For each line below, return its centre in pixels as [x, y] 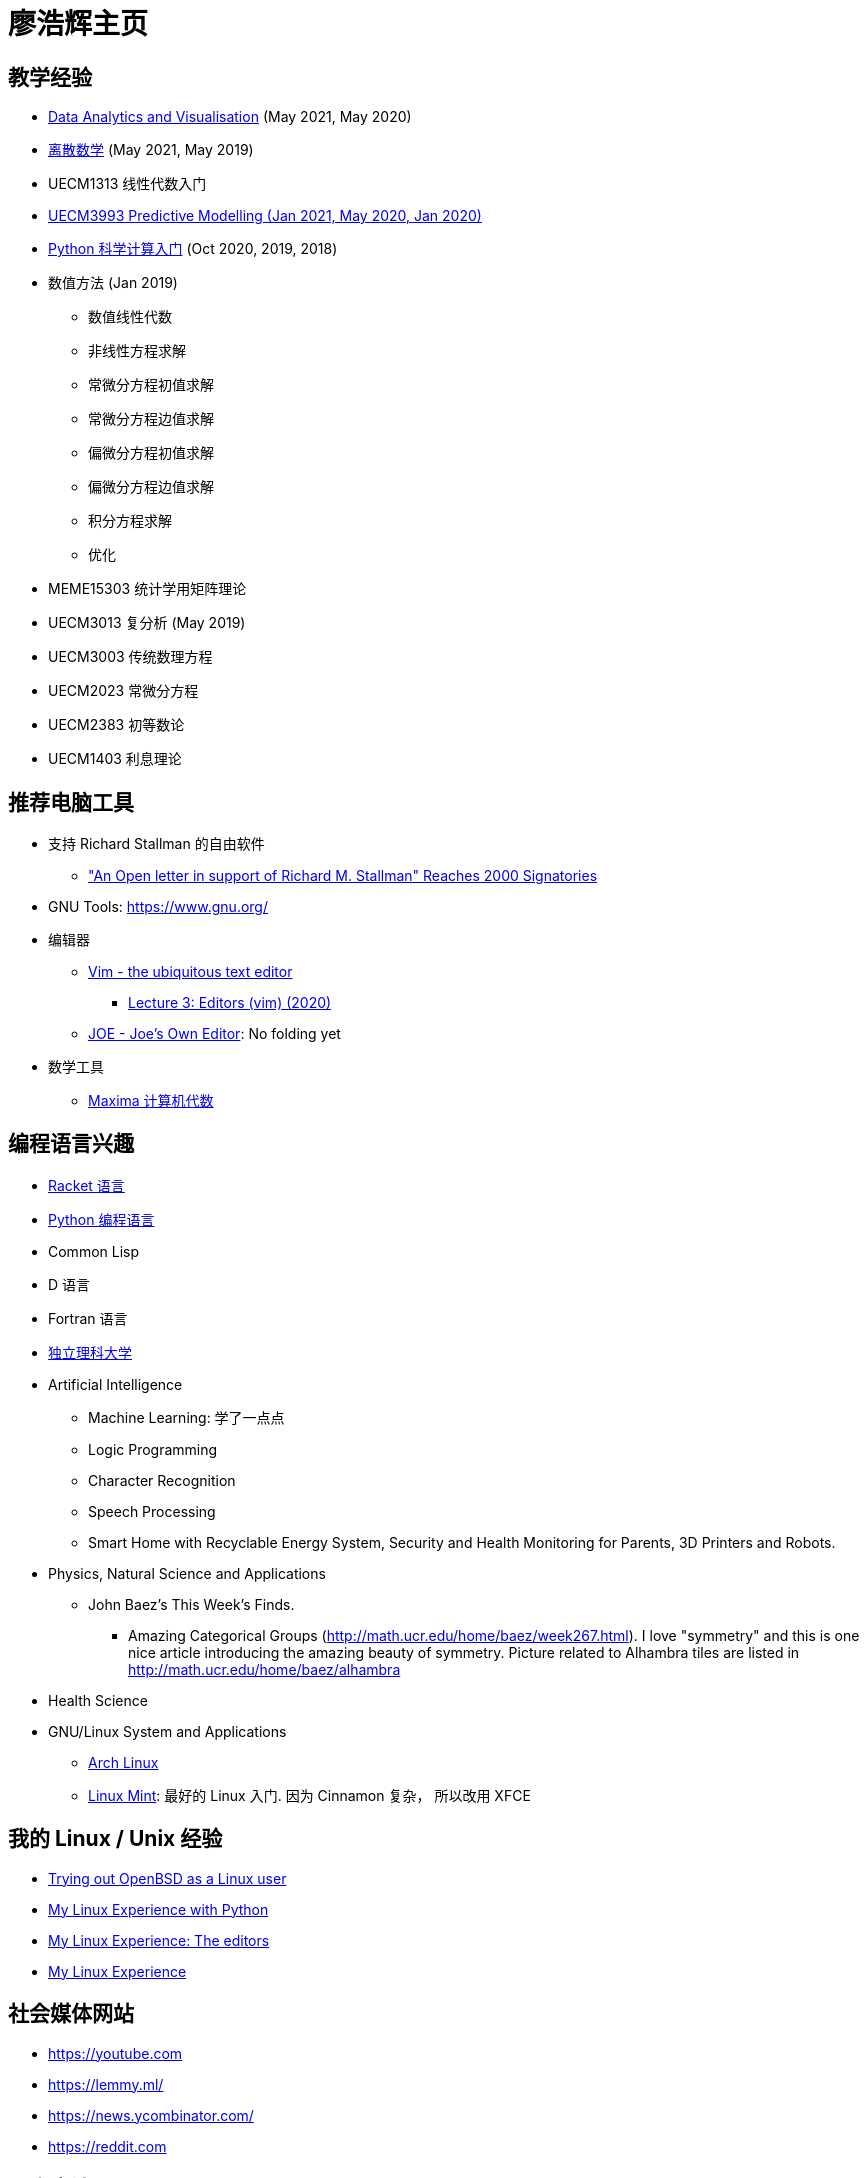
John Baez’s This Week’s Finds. [191, 1604]
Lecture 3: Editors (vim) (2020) [230, 1003]
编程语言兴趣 [71, 1144]
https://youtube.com [115, 2053]
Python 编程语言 [101, 1219]
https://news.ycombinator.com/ [151, 2115]
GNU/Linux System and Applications [167, 1731]
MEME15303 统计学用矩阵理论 [147, 589]
